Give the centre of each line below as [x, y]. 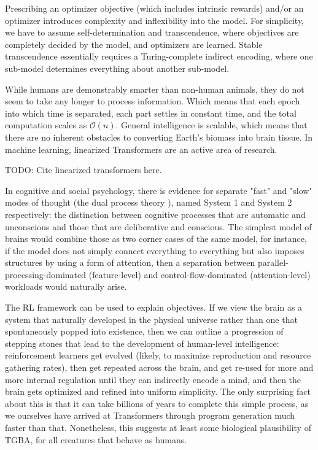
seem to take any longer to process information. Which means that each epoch [153, 101]
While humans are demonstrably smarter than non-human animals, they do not [155, 89]
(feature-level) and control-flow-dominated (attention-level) [200, 274]
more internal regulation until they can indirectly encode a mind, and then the [153, 379]
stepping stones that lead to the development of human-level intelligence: [142, 343]
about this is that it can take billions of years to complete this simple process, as [157, 403]
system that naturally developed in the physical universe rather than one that [151, 319]
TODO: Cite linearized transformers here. [83, 170]
